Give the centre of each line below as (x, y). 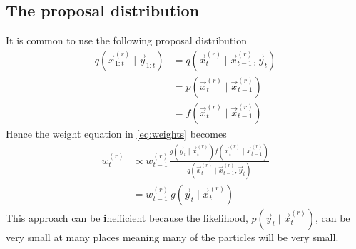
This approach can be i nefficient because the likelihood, (127, 218)
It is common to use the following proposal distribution (126, 40)
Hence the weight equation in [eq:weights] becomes (116, 133)
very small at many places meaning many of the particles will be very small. (172, 237)
